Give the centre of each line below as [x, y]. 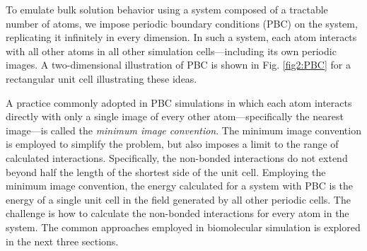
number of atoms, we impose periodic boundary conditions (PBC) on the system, [182, 23]
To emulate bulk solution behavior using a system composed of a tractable [167, 9]
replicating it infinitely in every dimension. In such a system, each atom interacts [181, 37]
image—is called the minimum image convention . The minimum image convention [183, 130]
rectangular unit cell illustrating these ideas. [101, 78]
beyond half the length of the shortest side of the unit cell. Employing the [166, 171]
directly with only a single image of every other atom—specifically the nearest [175, 116]
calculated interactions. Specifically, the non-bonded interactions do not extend [177, 157]
